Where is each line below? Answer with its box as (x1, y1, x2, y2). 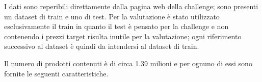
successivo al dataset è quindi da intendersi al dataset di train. (4, 41, 199, 51)
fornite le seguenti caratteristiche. (4, 68, 109, 78)
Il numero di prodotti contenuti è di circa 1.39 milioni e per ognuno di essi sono (4, 58, 252, 68)
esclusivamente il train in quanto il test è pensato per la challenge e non (4, 21, 229, 32)
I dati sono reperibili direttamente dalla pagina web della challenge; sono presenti (4, 1, 258, 11)
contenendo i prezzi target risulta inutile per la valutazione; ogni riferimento (4, 31, 242, 41)
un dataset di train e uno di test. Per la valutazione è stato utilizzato (4, 11, 220, 21)
